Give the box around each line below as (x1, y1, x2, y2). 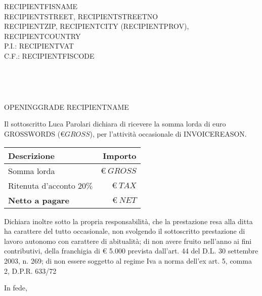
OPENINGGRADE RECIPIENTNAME (4, 101, 129, 112)
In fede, (4, 282, 27, 293)
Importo (103, 149, 137, 161)
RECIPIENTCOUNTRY (4, 30, 81, 41)
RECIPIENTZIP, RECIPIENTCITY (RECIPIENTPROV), (4, 21, 189, 31)
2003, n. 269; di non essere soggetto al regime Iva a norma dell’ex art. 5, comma (4, 255, 252, 266)
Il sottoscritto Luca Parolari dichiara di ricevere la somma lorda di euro (4, 118, 226, 129)
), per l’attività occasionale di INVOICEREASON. (90, 128, 247, 139)
